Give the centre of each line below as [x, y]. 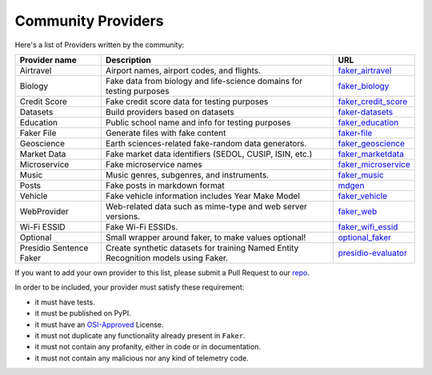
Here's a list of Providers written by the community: [100, 45]
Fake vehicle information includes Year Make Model [202, 196]
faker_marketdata [371, 154]
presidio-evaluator [372, 253]
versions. [122, 216]
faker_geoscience [372, 143]
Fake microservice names [154, 164]
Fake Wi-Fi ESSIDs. [142, 226]
